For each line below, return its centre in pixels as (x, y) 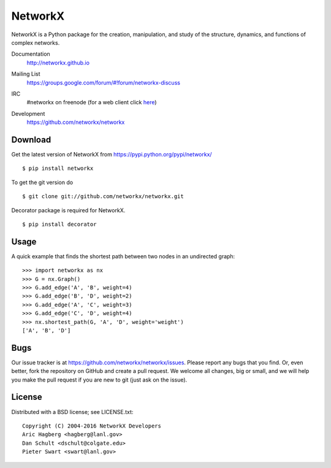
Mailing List (26, 74)
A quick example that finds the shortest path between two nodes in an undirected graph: (123, 256)
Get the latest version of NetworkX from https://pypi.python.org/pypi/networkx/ (112, 154)
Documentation (31, 54)
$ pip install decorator (59, 224)
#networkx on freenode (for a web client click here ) (92, 102)
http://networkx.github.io (58, 63)
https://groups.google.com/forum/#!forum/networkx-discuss (104, 82)
